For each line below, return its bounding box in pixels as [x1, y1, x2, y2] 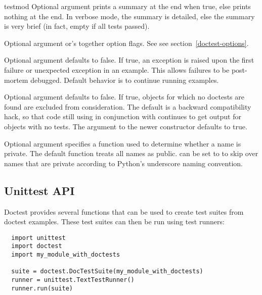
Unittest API [4, 182, 75, 198]
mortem [4, 74, 28, 85]
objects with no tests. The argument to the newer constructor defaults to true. [4, 121, 247, 131]
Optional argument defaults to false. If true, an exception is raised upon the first [4, 55, 254, 65]
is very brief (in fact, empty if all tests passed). [4, 21, 150, 31]
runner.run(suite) [11, 284, 73, 292]
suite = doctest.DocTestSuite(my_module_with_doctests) [11, 268, 203, 275]
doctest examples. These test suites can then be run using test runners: [4, 216, 225, 227]
